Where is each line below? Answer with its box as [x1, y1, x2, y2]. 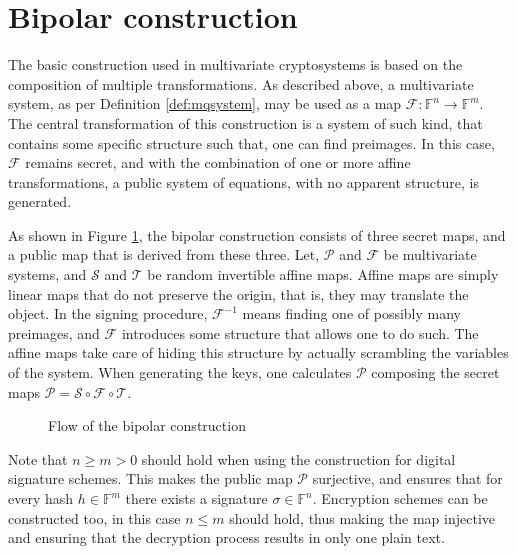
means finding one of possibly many [242, 303, 461, 324]
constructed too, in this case [8, 507, 181, 528]
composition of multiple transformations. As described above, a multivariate [8, 73, 474, 94]
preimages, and [8, 322, 100, 343]
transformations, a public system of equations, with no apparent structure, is [8, 171, 479, 192]
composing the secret [371, 362, 500, 383]
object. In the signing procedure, [8, 303, 208, 324]
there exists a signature [125, 488, 268, 508]
